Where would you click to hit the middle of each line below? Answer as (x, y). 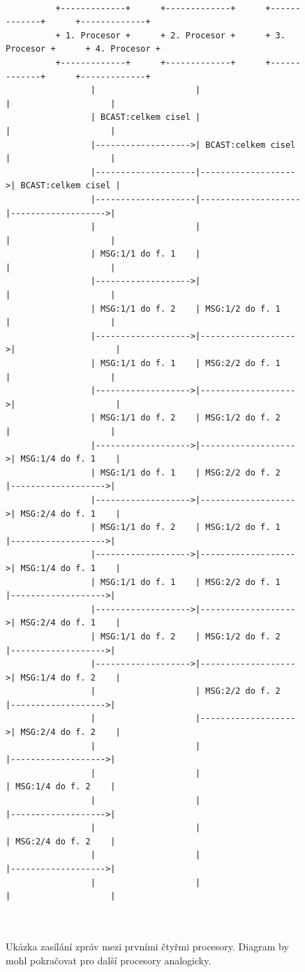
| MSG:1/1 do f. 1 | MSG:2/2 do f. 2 (185, 472)
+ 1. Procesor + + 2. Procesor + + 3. (170, 35)
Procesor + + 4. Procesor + (83, 49)
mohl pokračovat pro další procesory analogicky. (109, 960)
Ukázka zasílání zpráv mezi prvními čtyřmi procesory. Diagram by (147, 946)
